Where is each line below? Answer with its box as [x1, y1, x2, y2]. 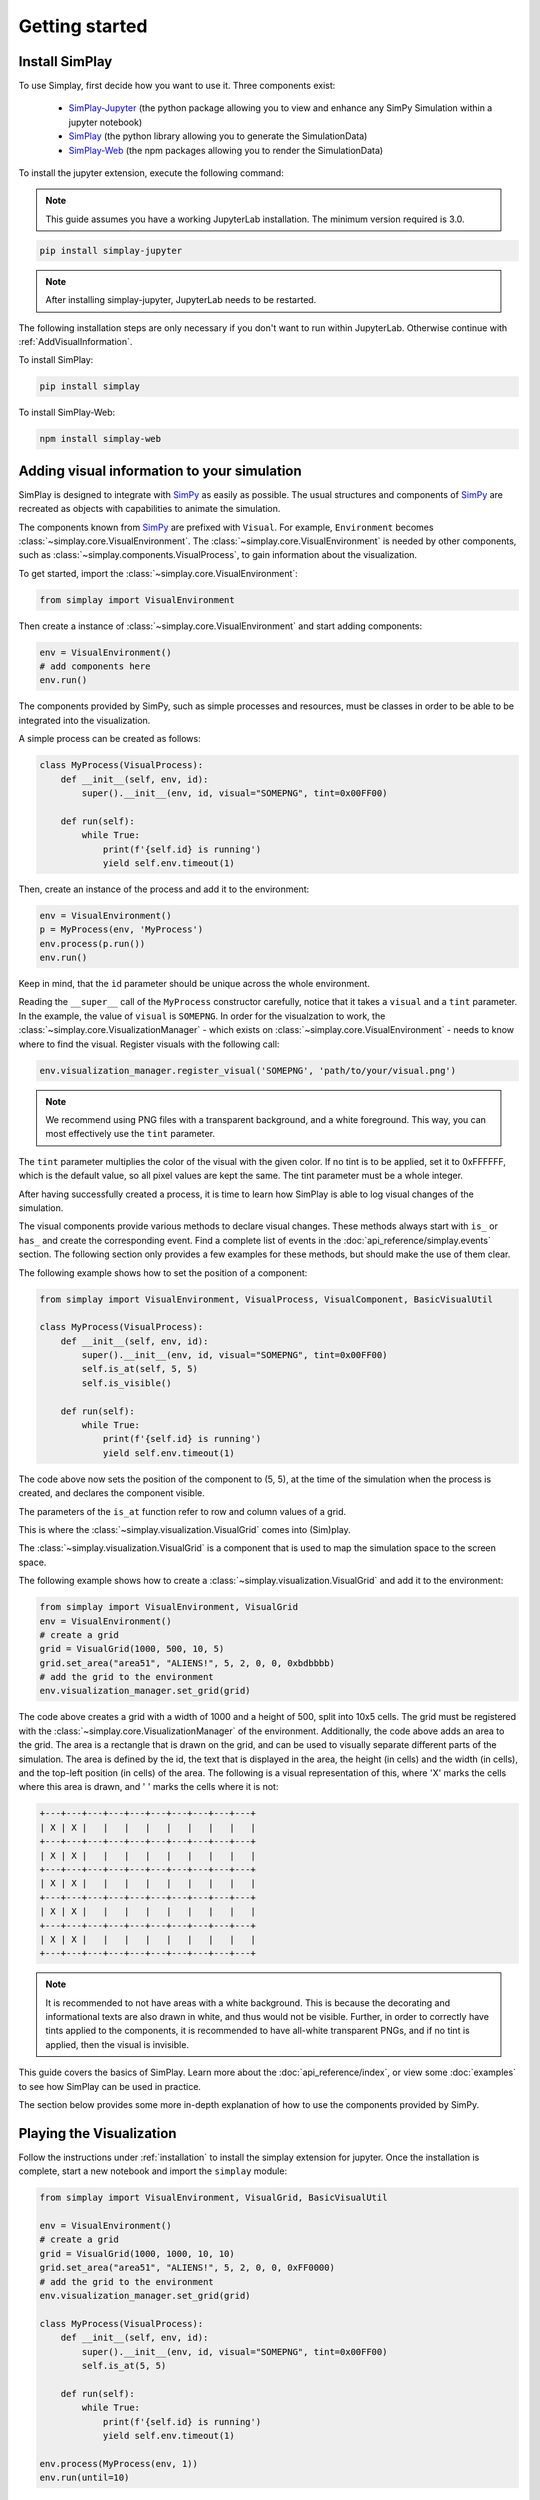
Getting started [18, 15, 148, 37]
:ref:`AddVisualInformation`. [18, 335, 133, 347]
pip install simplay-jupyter [39, 245, 183, 256]
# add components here [39, 661, 151, 672]
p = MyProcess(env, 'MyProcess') [39, 924, 204, 935]
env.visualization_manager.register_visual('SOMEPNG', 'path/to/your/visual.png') [39, 1065, 457, 1076]
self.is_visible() [81, 1377, 172, 1389]
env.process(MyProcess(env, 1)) [39, 2458, 199, 2469]
